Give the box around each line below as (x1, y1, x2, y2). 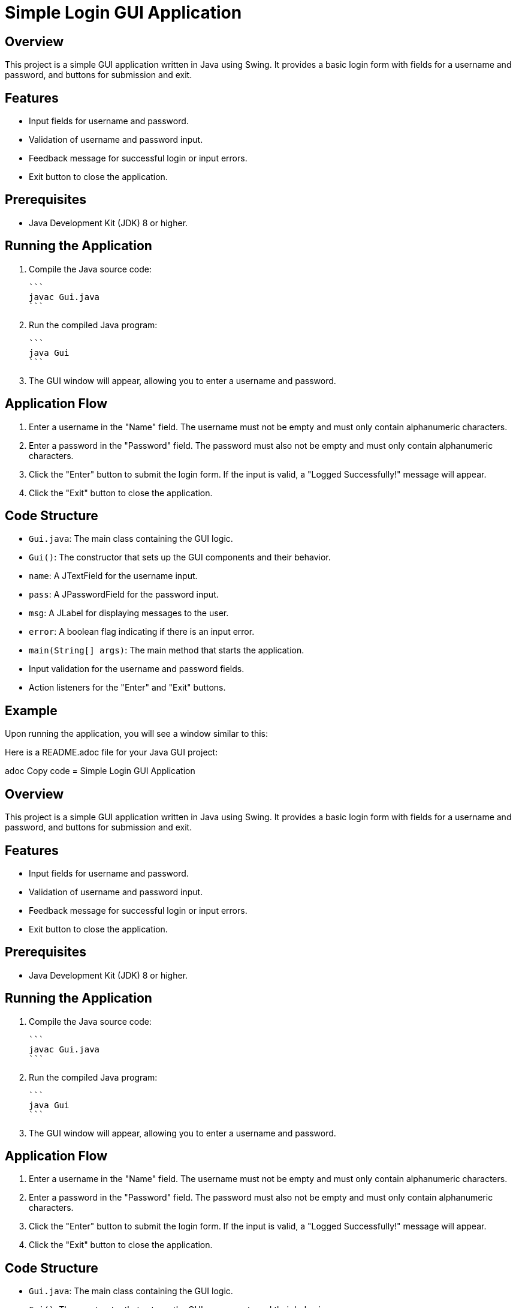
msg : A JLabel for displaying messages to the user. (29, 608, 229, 619)
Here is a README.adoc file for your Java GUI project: (5, 747, 218, 758)
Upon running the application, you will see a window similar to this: (5, 728, 268, 739)
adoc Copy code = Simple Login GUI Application (5, 766, 195, 776)
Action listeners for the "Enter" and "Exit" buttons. (29, 682, 226, 693)
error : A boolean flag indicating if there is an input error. (29, 626, 255, 637)
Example (5, 703, 58, 718)
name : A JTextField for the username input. (29, 571, 198, 581)
